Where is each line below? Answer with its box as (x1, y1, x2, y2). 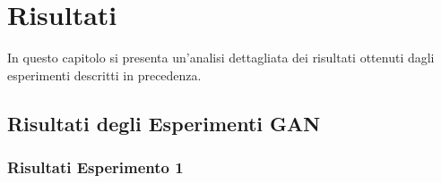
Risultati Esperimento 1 (7, 156, 184, 179)
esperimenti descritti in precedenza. (7, 65, 202, 84)
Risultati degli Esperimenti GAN (7, 109, 321, 137)
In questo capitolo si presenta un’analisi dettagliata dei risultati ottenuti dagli (7, 48, 435, 67)
